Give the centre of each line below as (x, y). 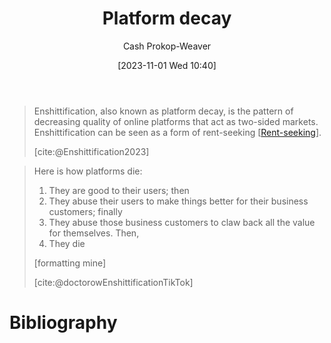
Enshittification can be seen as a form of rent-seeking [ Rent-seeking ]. (177, 132)
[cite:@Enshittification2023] (91, 151)
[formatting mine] (70, 263)
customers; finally (85, 211)
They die (67, 243)
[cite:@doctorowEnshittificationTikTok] (113, 282)
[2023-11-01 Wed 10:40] (167, 65)
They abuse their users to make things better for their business (178, 201)
